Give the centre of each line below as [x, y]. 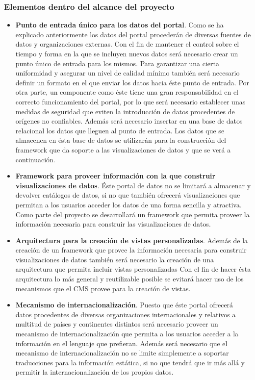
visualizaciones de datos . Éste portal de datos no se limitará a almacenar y [133, 185]
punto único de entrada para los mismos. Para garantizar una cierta [117, 63]
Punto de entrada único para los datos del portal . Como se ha [119, 25]
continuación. [35, 159]
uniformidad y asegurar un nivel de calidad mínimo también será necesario [127, 73]
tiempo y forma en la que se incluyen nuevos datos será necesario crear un [127, 53]
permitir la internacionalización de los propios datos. [94, 372]
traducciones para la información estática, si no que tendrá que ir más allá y [130, 362]
